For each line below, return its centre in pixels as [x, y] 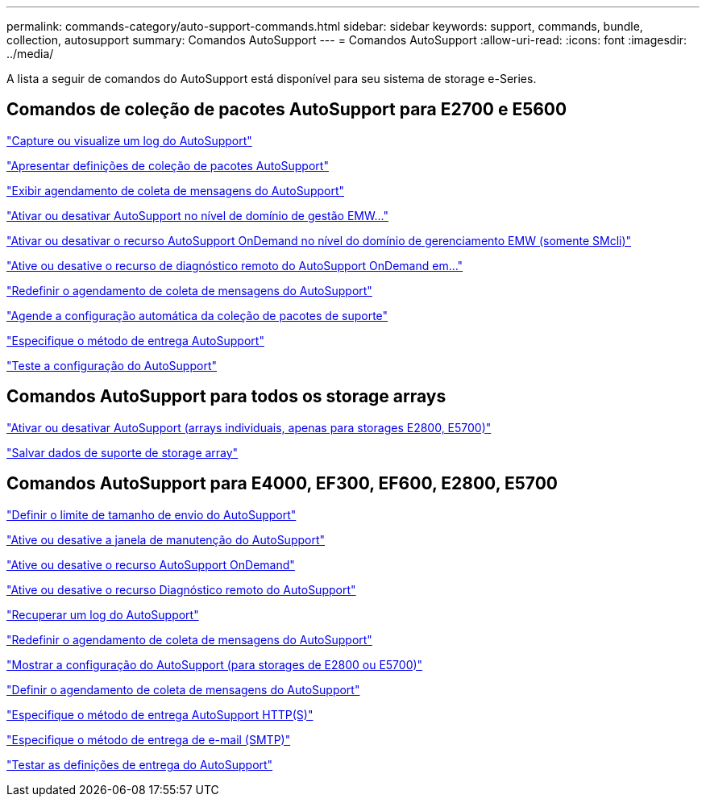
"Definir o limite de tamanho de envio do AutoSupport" [152, 514]
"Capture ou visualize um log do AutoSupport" [129, 140]
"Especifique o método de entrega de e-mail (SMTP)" [149, 739]
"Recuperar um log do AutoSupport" [103, 614]
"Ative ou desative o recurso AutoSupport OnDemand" [151, 564]
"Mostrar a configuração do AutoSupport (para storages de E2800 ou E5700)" [215, 664]
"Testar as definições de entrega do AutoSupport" [140, 764]
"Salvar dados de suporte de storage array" [123, 452]
